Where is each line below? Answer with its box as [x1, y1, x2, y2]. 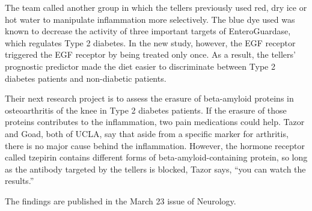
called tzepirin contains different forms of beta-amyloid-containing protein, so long [5, 151, 308, 164]
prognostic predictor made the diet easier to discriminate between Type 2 [5, 60, 275, 72]
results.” [5, 174, 34, 187]
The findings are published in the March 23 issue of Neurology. [5, 194, 236, 207]
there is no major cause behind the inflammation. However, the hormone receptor [5, 139, 305, 151]
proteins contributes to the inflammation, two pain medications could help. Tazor [5, 115, 305, 128]
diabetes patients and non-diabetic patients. [5, 72, 167, 84]
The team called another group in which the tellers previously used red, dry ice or [5, 1, 307, 13]
